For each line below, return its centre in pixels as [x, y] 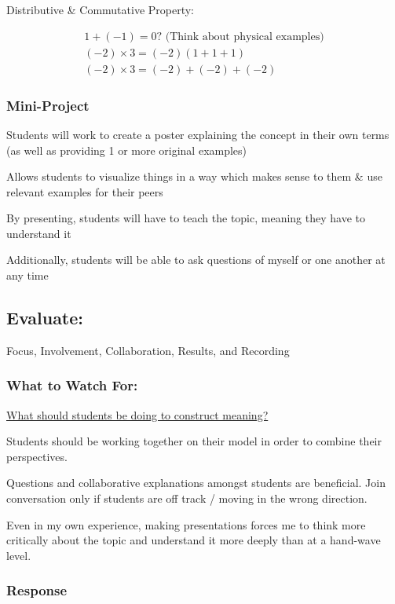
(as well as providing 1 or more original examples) [127, 150]
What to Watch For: [72, 385]
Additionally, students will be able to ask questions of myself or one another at [196, 260]
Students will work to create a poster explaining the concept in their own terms [198, 134]
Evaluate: [45, 318]
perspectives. [37, 456]
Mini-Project [48, 105]
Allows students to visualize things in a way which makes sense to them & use [194, 176]
